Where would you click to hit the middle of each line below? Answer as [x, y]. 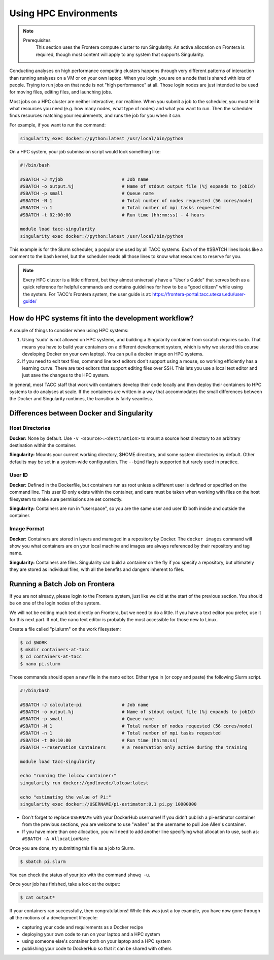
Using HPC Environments [63, 13]
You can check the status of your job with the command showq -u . [80, 875]
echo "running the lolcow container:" [68, 776]
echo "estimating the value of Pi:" [66, 797]
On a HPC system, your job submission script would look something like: [85, 151]
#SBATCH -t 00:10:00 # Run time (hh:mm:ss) [99, 740]
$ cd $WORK [33, 642]
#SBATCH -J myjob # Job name [84, 179]
